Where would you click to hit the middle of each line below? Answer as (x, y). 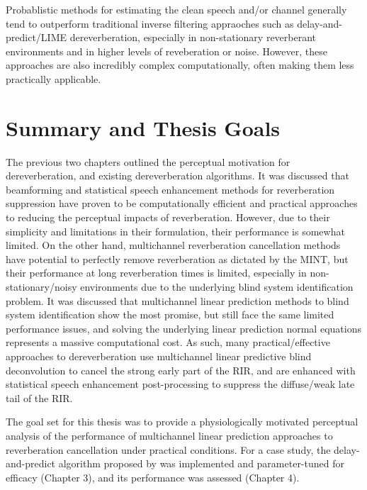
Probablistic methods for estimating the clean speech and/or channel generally (176, 9)
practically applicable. (53, 78)
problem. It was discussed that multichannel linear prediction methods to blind (177, 300)
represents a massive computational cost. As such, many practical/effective (168, 342)
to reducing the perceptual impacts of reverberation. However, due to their (168, 217)
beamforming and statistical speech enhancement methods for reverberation (170, 189)
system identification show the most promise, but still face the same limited (170, 314)
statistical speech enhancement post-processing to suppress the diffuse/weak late (180, 384)
